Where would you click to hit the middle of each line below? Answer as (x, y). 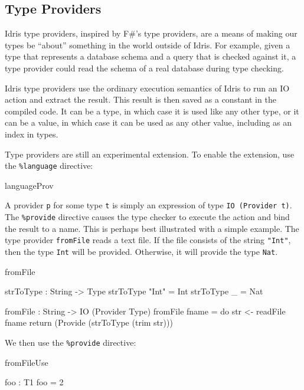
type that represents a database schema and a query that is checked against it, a (151, 56)
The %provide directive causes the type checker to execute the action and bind (147, 217)
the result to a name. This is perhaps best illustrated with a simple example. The (152, 228)
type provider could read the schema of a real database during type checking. (144, 68)
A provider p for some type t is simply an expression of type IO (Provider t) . (148, 205)
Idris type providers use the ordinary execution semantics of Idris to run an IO (147, 88)
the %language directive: (49, 165)
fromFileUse (27, 362)
